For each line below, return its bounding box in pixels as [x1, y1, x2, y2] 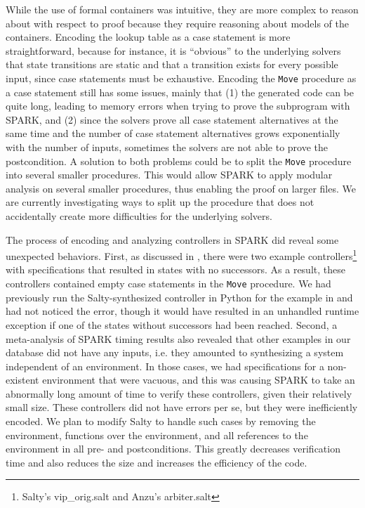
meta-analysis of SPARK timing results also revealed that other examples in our [6, 331, 351, 346]
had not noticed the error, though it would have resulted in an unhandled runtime [6, 304, 359, 318]
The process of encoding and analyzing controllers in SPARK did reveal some [6, 232, 339, 247]
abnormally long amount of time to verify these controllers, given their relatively [6, 386, 352, 400]
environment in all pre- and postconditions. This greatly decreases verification [6, 441, 340, 456]
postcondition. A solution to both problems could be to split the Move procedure [6, 153, 352, 168]
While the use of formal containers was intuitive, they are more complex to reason [6, 2, 359, 16]
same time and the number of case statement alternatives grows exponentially [6, 126, 340, 141]
